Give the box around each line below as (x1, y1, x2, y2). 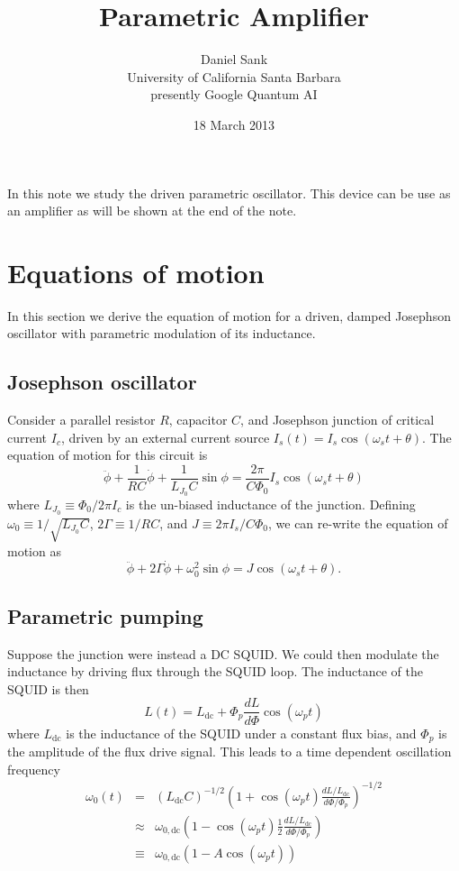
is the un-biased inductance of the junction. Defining (125, 494, 416, 513)
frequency (7, 759, 60, 778)
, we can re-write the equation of (268, 513, 448, 532)
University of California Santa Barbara (127, 67, 341, 86)
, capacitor (168, 410, 228, 429)
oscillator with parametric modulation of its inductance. (7, 324, 316, 343)
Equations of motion (7, 253, 265, 290)
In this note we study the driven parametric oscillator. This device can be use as (7, 183, 451, 202)
